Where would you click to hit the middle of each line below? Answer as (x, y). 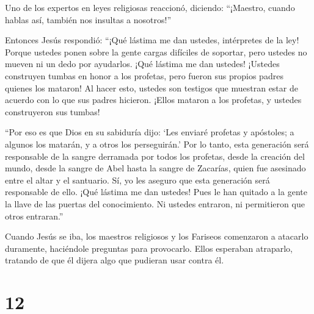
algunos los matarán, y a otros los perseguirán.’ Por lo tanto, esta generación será (157, 144)
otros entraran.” (34, 216)
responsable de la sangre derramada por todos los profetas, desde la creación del (155, 156)
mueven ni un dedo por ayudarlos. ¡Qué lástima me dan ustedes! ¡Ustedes (142, 64)
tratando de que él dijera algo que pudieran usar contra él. (115, 260)
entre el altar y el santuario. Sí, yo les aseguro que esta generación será (137, 180)
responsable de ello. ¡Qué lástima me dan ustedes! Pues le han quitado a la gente (156, 192)
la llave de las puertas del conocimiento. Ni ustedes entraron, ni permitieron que (155, 203)
